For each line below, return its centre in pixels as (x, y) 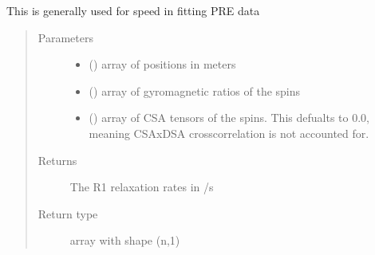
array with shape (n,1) (125, 240)
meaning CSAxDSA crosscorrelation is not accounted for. (229, 133)
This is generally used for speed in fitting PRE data (133, 10)
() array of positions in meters (162, 64)
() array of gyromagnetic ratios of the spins (195, 90)
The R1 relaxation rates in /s (142, 187)
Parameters (65, 37)
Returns (57, 160)
